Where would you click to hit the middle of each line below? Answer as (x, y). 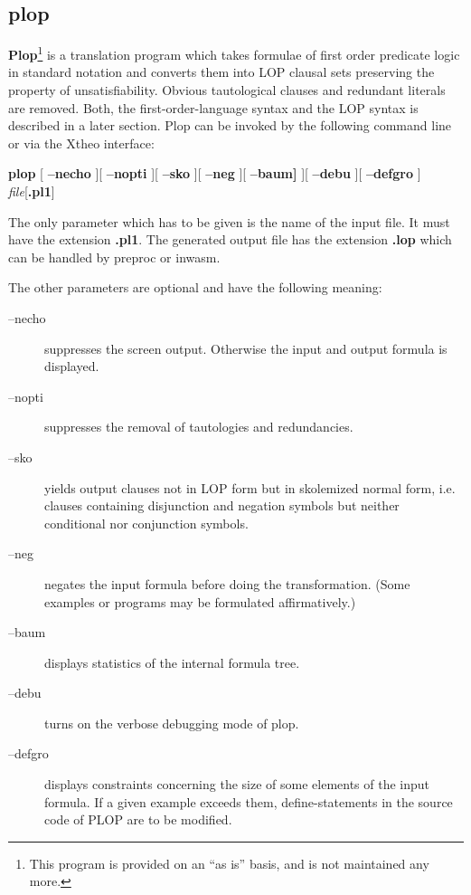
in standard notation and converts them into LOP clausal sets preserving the (221, 72)
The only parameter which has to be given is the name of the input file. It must (229, 221)
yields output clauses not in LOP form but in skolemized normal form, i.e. (250, 487)
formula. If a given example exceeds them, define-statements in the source (249, 801)
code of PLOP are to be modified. (138, 819)
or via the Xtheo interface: (81, 143)
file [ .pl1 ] (32, 191)
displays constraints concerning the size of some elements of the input (237, 784)
